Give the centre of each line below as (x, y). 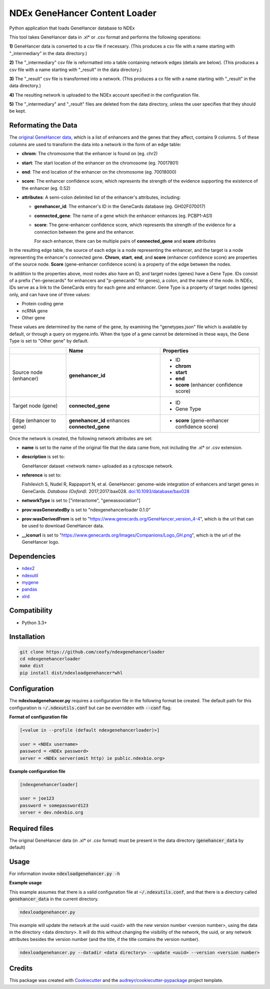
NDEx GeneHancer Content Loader (83, 13)
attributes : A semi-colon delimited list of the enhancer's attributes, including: (101, 197)
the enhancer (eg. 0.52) (46, 188)
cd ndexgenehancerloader (50, 659)
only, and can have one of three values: (50, 294)
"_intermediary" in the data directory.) (48, 53)
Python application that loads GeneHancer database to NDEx (72, 28)
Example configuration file (37, 771)
